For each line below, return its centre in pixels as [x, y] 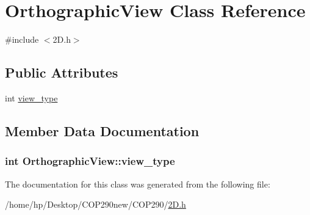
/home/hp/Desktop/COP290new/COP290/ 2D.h [96, 204]
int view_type [31, 97]
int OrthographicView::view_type [90, 161]
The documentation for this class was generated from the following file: [138, 184]
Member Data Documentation [102, 130]
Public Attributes [62, 72]
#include [22, 39]
